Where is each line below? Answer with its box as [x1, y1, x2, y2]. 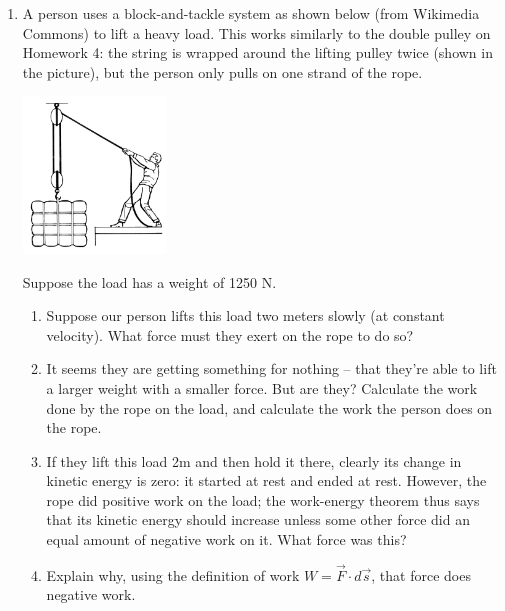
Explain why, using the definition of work [46, 564, 300, 585]
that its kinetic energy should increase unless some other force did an [46, 509, 470, 530]
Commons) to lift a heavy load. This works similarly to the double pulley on [22, 22, 491, 43]
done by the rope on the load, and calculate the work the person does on [46, 397, 493, 418]
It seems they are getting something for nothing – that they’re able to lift [46, 358, 497, 379]
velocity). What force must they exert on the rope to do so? [46, 324, 414, 345]
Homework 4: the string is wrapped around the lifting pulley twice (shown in [22, 42, 493, 63]
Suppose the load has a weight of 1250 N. [22, 271, 277, 292]
